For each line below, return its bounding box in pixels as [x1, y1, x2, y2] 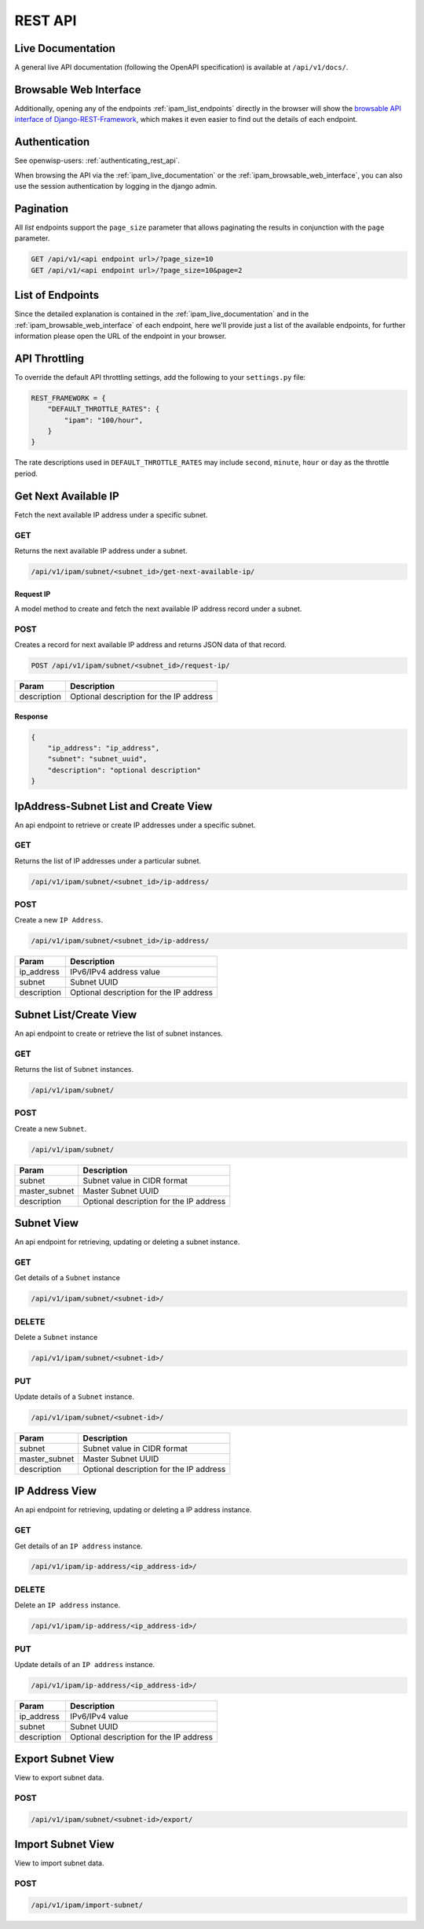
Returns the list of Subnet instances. [14, 1065, 134, 1074]
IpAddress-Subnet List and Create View [14, 799, 213, 813]
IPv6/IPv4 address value [69, 966, 161, 977]
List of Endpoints [14, 289, 100, 302]
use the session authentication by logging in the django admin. [14, 182, 217, 191]
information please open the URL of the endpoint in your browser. [14, 331, 227, 341]
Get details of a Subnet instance [14, 1273, 121, 1283]
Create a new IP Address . [14, 915, 104, 925]
